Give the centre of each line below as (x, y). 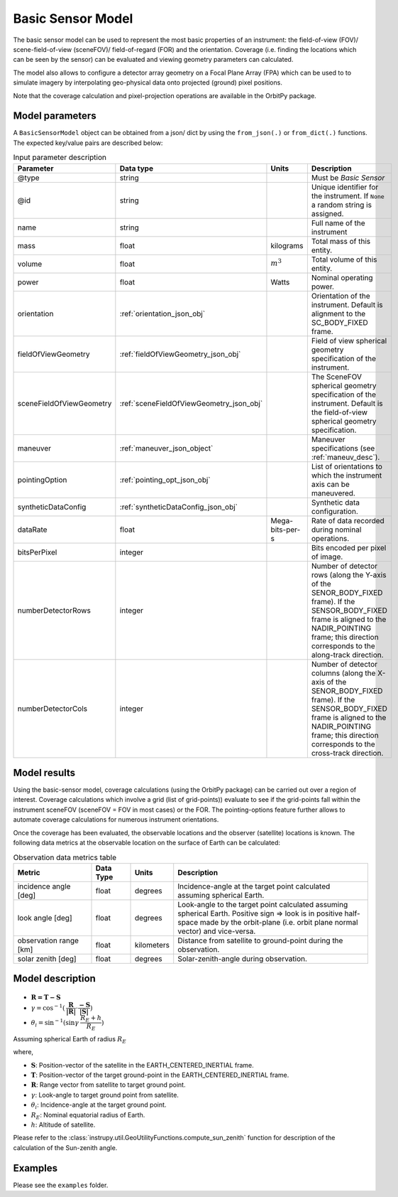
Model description (54, 978)
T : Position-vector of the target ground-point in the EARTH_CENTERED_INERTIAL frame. (160, 1075)
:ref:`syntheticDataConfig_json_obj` (178, 507)
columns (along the (343, 673)
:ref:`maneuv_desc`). (346, 457)
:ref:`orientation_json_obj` (162, 313)
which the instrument (347, 475)
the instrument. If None (348, 195)
